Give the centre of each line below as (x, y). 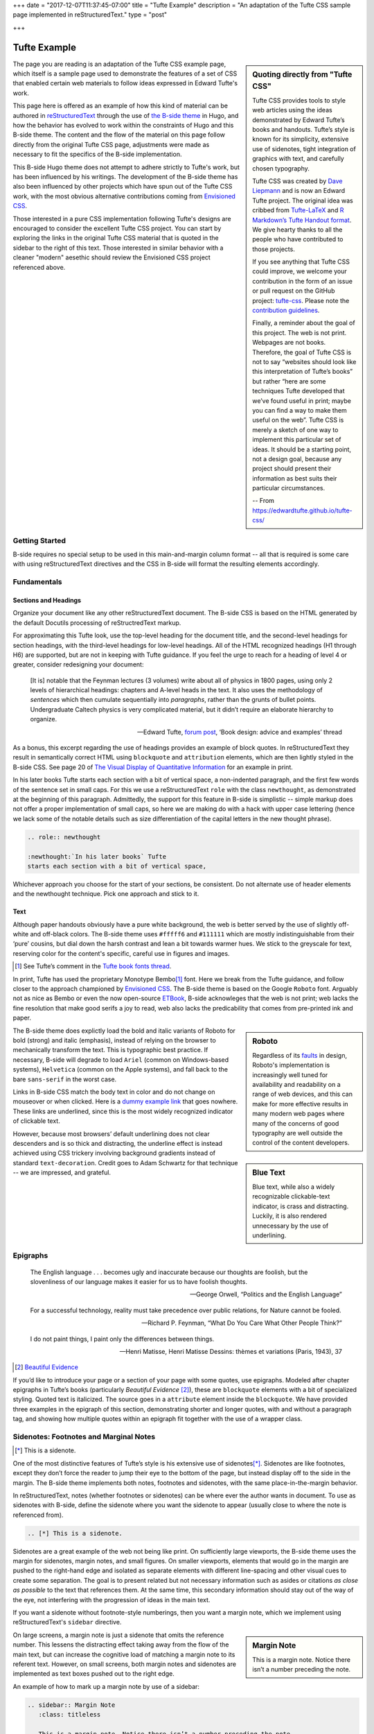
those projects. (274, 249)
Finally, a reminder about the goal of (304, 323)
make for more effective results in (301, 1104)
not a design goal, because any (297, 458)
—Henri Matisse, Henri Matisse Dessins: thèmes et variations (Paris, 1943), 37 (231, 1351)
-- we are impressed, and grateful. (62, 1173)
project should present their (292, 469)
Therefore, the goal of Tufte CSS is (302, 352)
